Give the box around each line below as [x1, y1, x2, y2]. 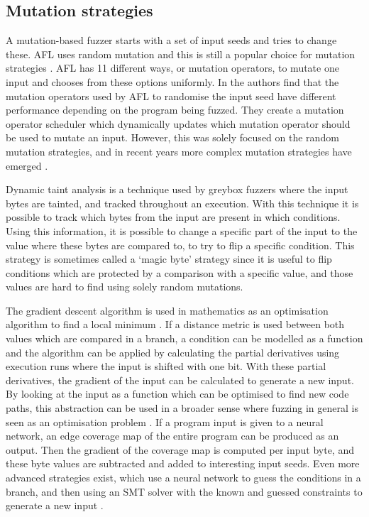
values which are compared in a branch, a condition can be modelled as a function [6, 331, 363, 346]
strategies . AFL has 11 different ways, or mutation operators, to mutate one [6, 60, 339, 75]
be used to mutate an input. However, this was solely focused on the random [6, 130, 339, 145]
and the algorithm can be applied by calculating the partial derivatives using [6, 344, 340, 359]
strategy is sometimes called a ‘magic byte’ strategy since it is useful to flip [6, 251, 332, 266]
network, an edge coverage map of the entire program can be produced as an [6, 428, 339, 443]
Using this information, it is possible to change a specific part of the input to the [6, 223, 358, 238]
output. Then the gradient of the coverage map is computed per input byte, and [6, 442, 354, 457]
